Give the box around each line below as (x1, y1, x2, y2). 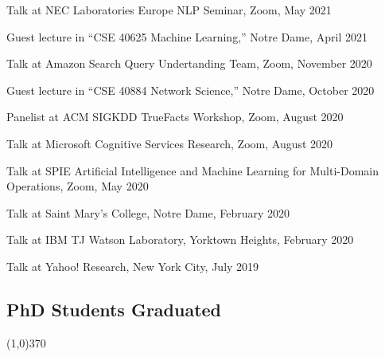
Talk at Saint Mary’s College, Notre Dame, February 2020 (6, 204, 290, 221)
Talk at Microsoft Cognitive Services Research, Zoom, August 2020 (6, 135, 333, 151)
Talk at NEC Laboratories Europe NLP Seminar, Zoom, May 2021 (6, 2, 332, 18)
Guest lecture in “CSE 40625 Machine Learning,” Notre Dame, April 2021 (6, 28, 367, 45)
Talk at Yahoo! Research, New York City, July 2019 (6, 257, 259, 274)
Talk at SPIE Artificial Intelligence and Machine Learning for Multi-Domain (6, 162, 379, 178)
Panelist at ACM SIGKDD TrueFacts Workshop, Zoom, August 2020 (6, 108, 344, 125)
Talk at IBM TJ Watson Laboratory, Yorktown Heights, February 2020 (6, 231, 354, 248)
